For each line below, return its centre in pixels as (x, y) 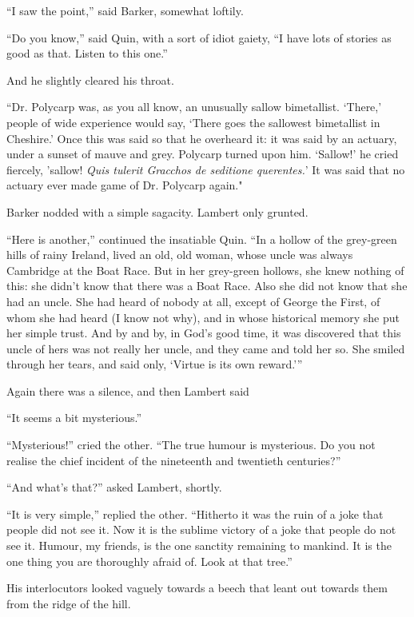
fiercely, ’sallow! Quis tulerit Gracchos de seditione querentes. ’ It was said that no (206, 169)
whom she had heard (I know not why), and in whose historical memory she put (203, 317)
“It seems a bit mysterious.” (74, 418)
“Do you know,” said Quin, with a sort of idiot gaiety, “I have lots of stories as (199, 37)
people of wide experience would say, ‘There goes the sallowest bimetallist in (193, 122)
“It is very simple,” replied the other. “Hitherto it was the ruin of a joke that (195, 514)
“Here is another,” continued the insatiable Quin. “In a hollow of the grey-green (202, 239)
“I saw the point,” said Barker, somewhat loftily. (125, 10)
